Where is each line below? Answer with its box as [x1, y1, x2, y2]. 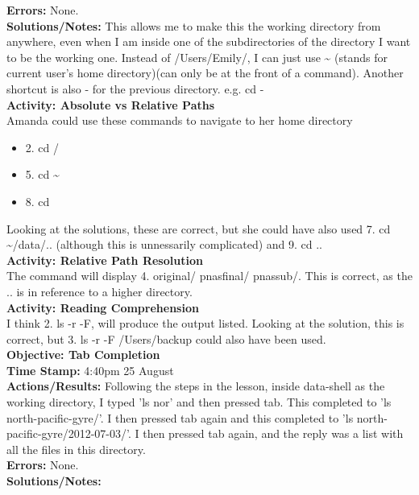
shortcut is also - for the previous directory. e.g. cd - [6, 80, 264, 97]
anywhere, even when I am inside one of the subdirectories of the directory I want [6, 33, 411, 50]
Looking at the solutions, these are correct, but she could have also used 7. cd [6, 220, 391, 237]
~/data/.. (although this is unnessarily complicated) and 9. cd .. [6, 236, 322, 253]
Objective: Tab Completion [6, 346, 160, 363]
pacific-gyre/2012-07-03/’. [6, 425, 131, 442]
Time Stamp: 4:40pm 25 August [6, 361, 174, 378]
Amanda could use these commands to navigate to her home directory [6, 112, 353, 129]
